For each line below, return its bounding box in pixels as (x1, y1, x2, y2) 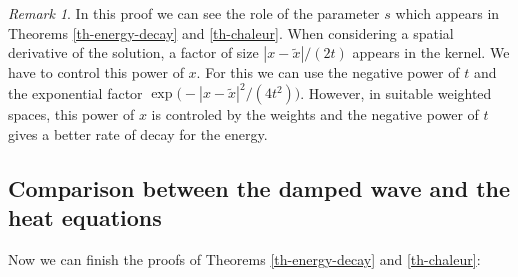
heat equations (8, 202, 162, 233)
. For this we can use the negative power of (196, 62, 460, 83)
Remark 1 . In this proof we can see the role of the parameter (8, 3, 380, 23)
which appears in (395, 3, 500, 23)
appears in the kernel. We (352, 42, 510, 63)
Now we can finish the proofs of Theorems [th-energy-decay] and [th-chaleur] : (8, 249, 481, 270)
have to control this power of (8, 62, 184, 83)
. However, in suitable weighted (300, 82, 492, 103)
